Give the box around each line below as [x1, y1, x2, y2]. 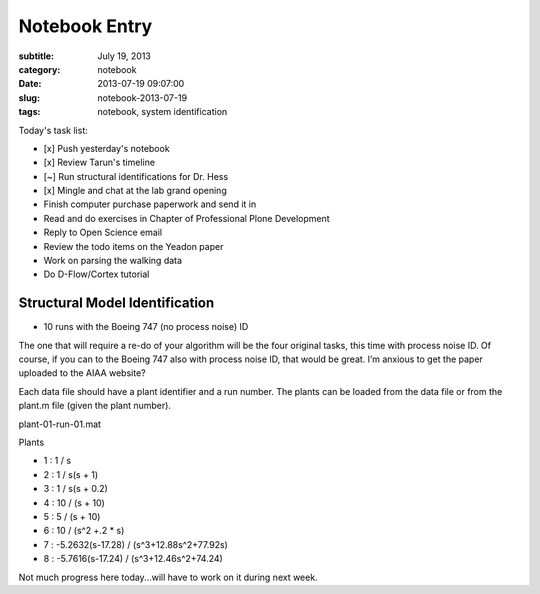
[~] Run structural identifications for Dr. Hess [43, 170, 229, 182]
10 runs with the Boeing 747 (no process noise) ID [43, 321, 249, 333]
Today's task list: [18, 124, 89, 136]
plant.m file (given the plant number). [18, 400, 172, 412]
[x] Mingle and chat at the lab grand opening [43, 185, 227, 197]
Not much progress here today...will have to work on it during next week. [18, 571, 319, 583]
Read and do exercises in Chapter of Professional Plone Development [43, 212, 330, 224]
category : [18, 63, 61, 75]
